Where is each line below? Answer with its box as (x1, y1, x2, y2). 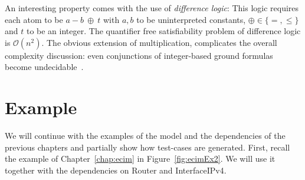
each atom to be (5, 13, 63, 25)
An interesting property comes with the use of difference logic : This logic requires (5, 2, 299, 14)
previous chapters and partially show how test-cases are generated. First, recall (5, 141, 290, 153)
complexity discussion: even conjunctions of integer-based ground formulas (5, 49, 273, 61)
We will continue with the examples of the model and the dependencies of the (5, 129, 286, 142)
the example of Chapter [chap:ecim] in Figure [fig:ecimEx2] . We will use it (5, 152, 276, 165)
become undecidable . (5, 61, 84, 73)
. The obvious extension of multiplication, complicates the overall (41, 36, 277, 48)
